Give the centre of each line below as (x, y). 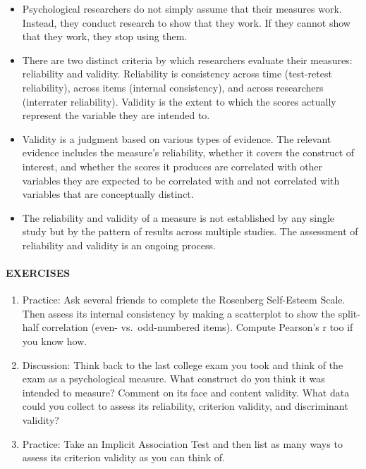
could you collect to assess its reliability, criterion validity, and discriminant (185, 406)
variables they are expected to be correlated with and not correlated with (181, 180)
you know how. (55, 341)
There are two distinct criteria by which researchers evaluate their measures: (187, 60)
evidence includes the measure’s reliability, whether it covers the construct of (188, 152)
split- (349, 313)
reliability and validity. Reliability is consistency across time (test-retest (177, 74)
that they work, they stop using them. (105, 36)
